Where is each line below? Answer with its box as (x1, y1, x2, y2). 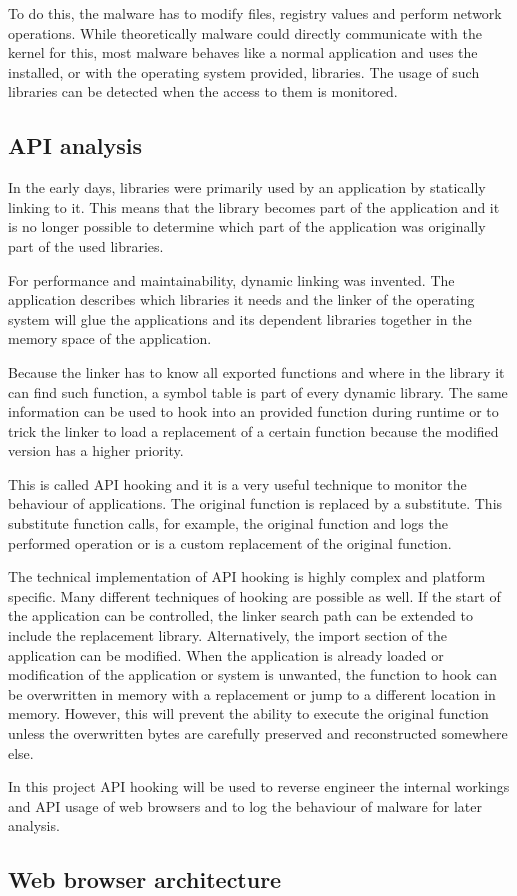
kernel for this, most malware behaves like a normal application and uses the (8, 42, 478, 63)
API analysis (8, 130, 143, 161)
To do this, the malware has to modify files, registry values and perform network (8, 3, 502, 23)
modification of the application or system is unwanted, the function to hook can (8, 664, 498, 685)
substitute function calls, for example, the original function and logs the (8, 513, 448, 534)
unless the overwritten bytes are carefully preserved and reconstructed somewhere (8, 723, 508, 744)
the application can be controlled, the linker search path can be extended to (8, 605, 473, 626)
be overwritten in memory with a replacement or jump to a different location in (8, 683, 496, 704)
